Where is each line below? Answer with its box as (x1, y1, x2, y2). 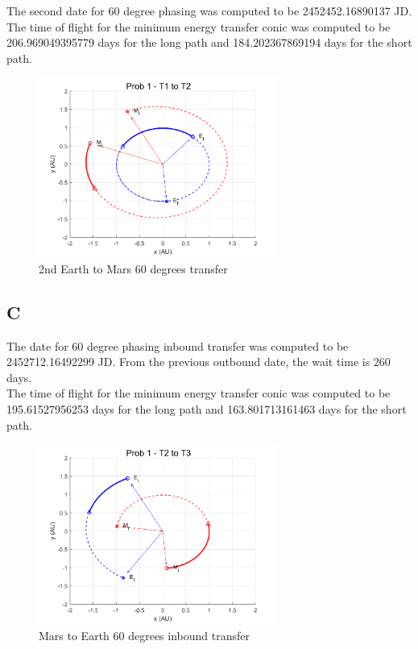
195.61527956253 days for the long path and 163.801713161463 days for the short (6, 400, 407, 417)
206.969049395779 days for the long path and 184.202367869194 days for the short (6, 34, 412, 51)
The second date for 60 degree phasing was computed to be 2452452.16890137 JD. (6, 2, 412, 19)
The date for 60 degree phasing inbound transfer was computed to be (6, 337, 349, 354)
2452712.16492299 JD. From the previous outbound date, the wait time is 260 (6, 353, 391, 370)
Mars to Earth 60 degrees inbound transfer (39, 626, 250, 643)
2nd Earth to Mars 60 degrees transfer (39, 260, 228, 277)
